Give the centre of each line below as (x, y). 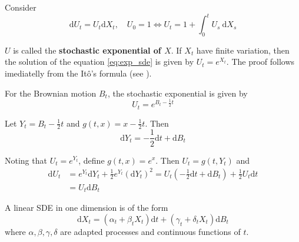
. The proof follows (260, 62)
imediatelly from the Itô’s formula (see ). (78, 73)
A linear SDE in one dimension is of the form (87, 208)
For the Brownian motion (51, 93)
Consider (21, 7)
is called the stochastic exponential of (87, 50)
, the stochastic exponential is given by (177, 93)
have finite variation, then (243, 50)
